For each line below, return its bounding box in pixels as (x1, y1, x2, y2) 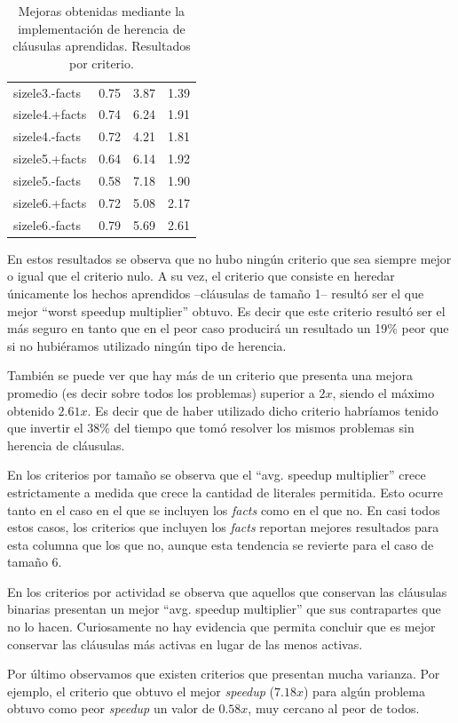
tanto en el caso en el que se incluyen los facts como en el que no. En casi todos (7, 500, 440, 519)
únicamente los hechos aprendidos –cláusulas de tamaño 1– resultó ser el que (7, 283, 424, 302)
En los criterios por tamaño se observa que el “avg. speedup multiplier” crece (7, 465, 426, 484)
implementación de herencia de (18, 19, 186, 37)
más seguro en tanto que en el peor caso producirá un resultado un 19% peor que (7, 319, 449, 338)
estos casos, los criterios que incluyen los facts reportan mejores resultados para (7, 518, 439, 536)
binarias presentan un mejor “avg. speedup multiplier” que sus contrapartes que (7, 600, 441, 618)
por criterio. (69, 53, 134, 72)
